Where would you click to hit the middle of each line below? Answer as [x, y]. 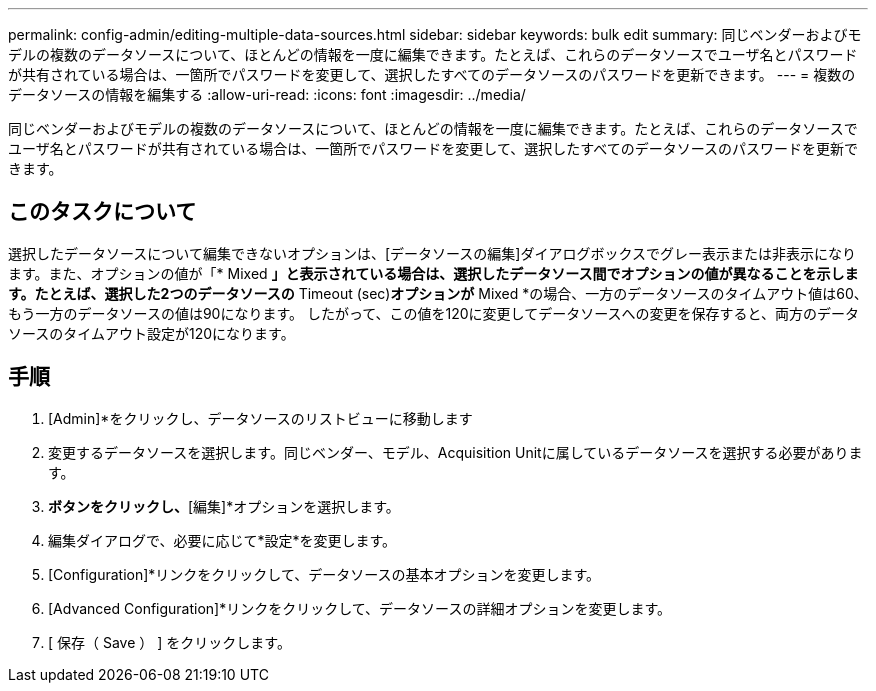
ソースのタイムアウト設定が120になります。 [151, 333]
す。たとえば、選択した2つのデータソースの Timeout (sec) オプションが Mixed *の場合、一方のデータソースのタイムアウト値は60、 [438, 293]
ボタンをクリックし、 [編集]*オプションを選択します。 [224, 506]
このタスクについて [102, 212]
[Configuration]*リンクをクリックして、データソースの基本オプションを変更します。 [324, 574]
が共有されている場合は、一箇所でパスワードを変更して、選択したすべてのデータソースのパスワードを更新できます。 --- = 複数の [432, 74]
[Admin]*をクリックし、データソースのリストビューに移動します [260, 418]
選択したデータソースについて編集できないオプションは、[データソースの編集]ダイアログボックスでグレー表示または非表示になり [432, 253]
